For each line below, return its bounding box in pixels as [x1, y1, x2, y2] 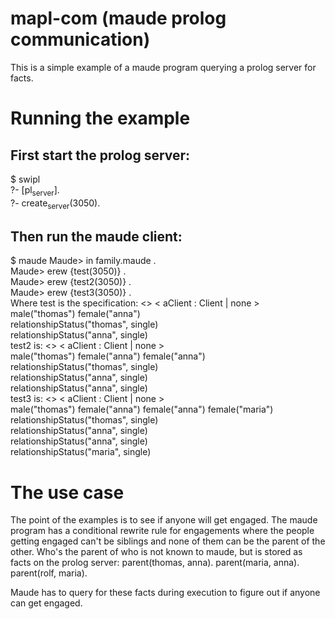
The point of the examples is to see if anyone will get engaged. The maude [10, 514, 318, 526]
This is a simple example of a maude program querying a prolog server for [10, 61, 317, 73]
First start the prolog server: [10, 147, 191, 164]
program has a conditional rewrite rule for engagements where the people [10, 525, 315, 537]
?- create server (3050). [10, 197, 101, 211]
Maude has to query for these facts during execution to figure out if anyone [10, 587, 321, 599]
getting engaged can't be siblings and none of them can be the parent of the [10, 535, 326, 547]
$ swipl [10, 173, 41, 185]
